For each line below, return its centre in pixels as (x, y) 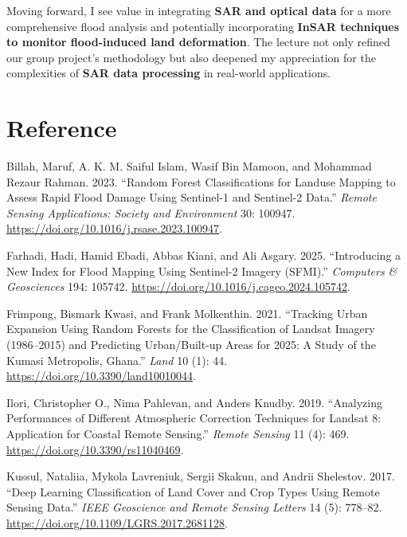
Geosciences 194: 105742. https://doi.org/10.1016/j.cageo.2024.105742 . (178, 286)
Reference (62, 128)
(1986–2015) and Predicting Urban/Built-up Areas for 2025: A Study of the (191, 345)
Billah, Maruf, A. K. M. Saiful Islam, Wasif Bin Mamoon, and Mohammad (189, 166)
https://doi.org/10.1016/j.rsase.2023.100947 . (115, 228)
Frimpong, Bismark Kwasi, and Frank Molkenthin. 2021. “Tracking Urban (187, 313)
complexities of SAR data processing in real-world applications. (169, 73)
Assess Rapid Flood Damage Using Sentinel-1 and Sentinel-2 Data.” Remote (192, 197)
